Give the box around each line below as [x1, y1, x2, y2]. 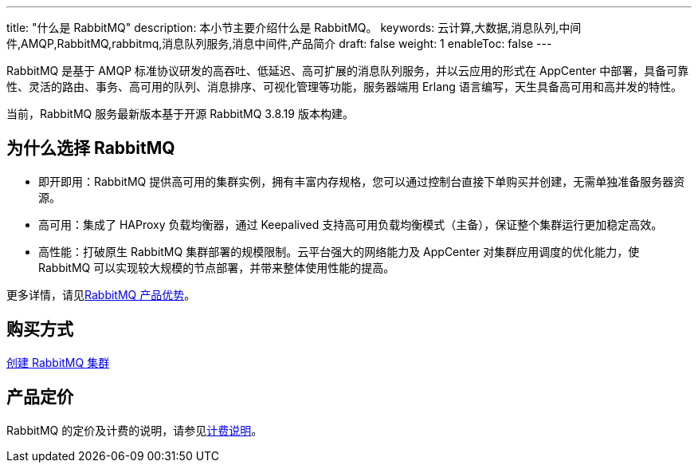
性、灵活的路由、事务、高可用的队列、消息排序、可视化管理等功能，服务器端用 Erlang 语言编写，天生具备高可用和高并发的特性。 [6, 80, 682, 93]
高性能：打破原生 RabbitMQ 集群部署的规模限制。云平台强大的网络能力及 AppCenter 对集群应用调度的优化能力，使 [38, 244, 640, 258]
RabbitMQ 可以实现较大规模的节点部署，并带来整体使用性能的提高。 [38, 260, 395, 274]
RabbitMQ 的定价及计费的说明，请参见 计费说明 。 [6, 423, 263, 437]
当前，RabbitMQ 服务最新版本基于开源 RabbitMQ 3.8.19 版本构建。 [6, 107, 354, 120]
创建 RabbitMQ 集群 [6, 355, 110, 369]
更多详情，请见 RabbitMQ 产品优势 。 [6, 287, 196, 301]
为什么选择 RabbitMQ [6, 138, 175, 159]
